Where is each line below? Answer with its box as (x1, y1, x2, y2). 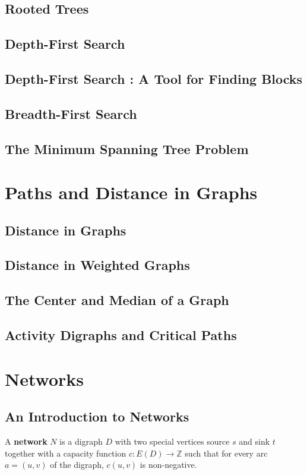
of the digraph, (50, 458, 104, 471)
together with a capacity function (5, 446, 126, 459)
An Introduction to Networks (5, 407, 189, 426)
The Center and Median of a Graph (5, 291, 229, 309)
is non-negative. (140, 458, 197, 471)
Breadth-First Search (5, 104, 137, 122)
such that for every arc (185, 446, 268, 459)
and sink (239, 435, 270, 447)
